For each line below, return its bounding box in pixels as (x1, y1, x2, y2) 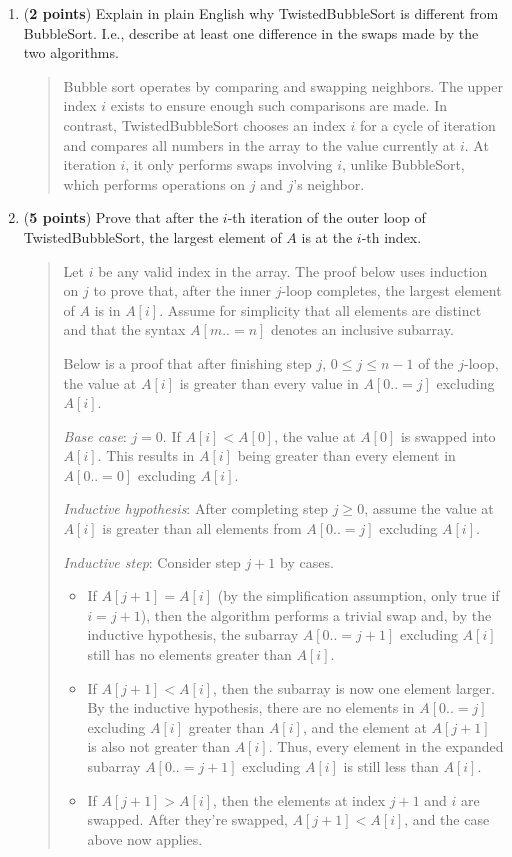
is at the (301, 226, 353, 247)
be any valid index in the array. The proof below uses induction (98, 260, 488, 281)
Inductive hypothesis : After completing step (63, 498, 329, 519)
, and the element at (302, 716, 427, 737)
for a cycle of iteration (359, 114, 496, 135)
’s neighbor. (293, 173, 365, 194)
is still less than (343, 756, 439, 776)
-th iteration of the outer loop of (227, 207, 426, 228)
